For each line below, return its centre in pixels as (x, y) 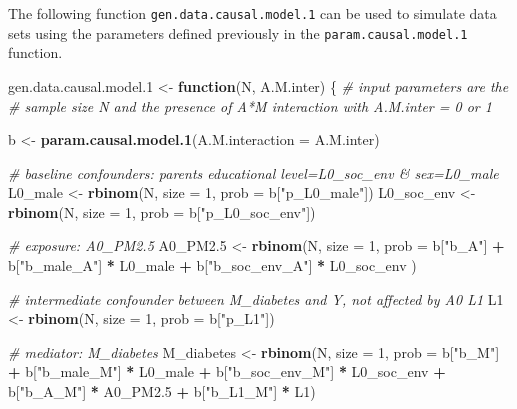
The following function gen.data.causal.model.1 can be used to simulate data (252, 13)
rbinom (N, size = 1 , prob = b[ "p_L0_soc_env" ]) (162, 211)
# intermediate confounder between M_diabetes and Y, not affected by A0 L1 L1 (256, 298)
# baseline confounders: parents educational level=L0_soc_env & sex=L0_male (253, 172)
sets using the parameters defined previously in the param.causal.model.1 (238, 32)
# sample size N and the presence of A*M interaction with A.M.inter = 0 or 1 (250, 105)
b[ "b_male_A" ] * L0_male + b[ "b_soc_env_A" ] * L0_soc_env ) (212, 265)
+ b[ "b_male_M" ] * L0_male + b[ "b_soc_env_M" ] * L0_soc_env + (227, 371)
